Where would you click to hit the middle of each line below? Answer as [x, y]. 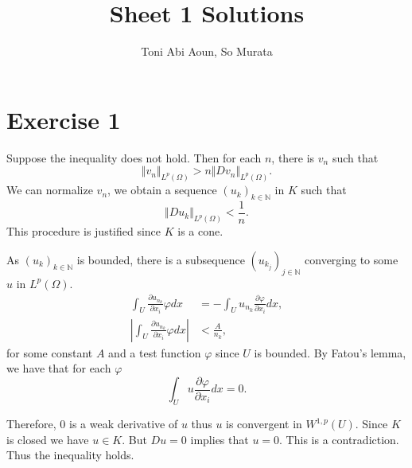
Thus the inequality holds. [70, 455]
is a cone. [200, 231]
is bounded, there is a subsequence [161, 259]
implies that [220, 439]
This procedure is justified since [84, 231]
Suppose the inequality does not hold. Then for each [134, 157]
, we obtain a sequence [162, 190]
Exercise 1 [64, 119]
